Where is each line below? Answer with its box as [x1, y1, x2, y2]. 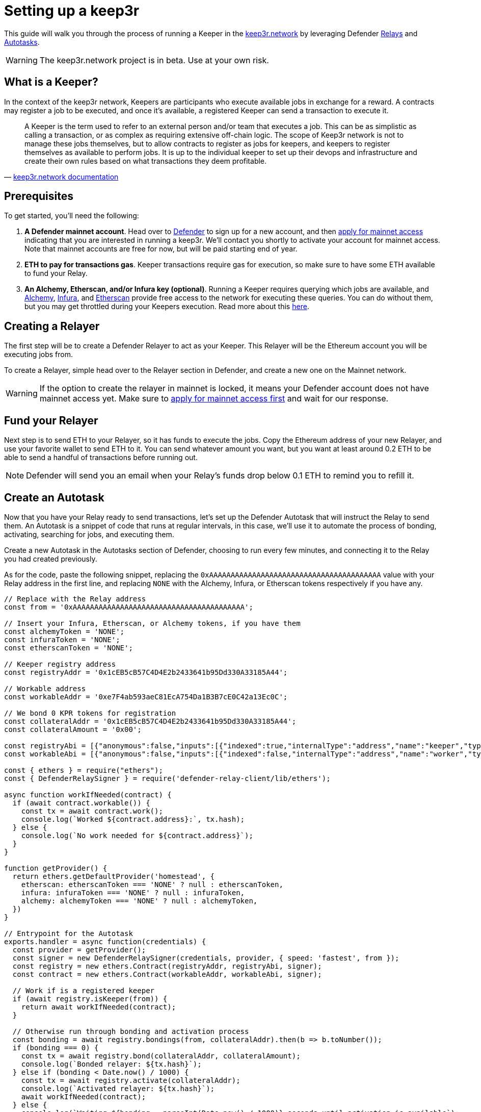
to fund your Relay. [24, 269, 88, 278]
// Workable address [4, 684, 86, 693]
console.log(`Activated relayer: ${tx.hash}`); [21, 1084, 215, 1093]
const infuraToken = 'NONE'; [4, 635, 120, 644]
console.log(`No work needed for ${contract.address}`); [21, 831, 253, 840]
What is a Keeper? [4, 75, 98, 89]
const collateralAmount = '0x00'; [4, 725, 142, 734]
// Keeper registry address [4, 660, 116, 668]
